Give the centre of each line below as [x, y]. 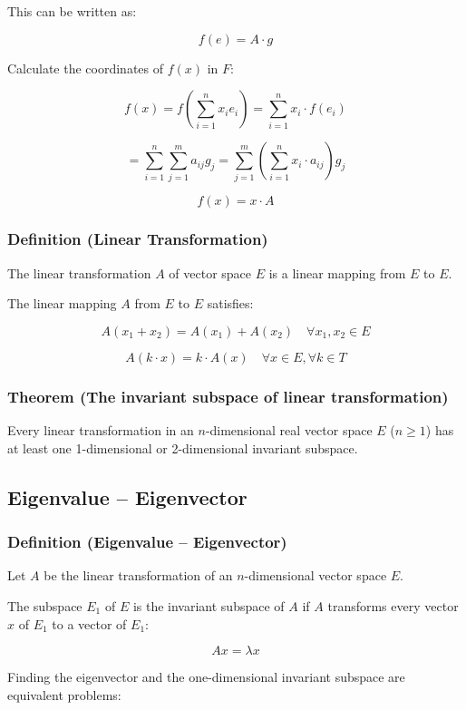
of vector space [210, 272]
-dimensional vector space [316, 575]
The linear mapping [62, 303]
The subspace [45, 605]
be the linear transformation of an [138, 575]
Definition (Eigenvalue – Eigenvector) [147, 542]
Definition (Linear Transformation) [138, 239]
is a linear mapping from [337, 272]
